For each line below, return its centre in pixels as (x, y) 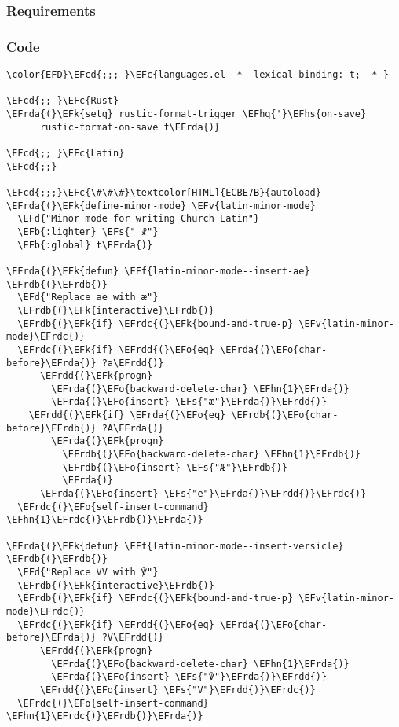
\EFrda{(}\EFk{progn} (108, 441)
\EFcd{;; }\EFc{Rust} (63, 101)
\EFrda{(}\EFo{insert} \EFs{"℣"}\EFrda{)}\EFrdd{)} (189, 677)
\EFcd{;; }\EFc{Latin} (66, 153)
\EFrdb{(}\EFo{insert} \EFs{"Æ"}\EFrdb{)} (175, 467)
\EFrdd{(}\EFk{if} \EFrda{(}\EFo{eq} (127, 415)
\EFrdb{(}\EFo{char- (285, 415)
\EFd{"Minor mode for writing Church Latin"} (139, 219)
